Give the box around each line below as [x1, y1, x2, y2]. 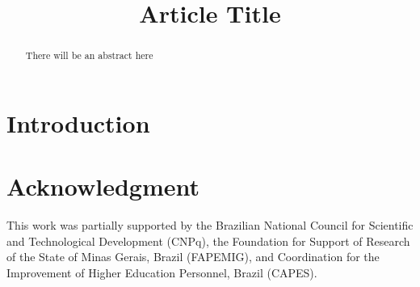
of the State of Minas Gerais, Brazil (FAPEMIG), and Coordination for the [6, 248, 380, 265]
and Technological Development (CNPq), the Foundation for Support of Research [6, 232, 410, 249]
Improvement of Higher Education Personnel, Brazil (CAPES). [6, 264, 317, 281]
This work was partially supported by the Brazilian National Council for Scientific [6, 217, 414, 234]
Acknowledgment [6, 170, 199, 203]
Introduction [6, 106, 150, 139]
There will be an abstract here [25, 49, 153, 62]
